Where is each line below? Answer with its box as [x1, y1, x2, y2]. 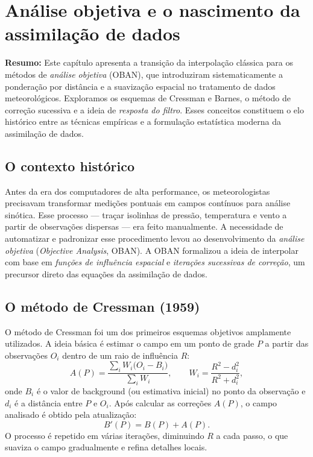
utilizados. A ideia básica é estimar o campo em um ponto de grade [5, 337, 255, 350]
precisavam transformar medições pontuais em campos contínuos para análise [5, 197, 291, 209]
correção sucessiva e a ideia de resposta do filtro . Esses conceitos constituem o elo [5, 103, 304, 116]
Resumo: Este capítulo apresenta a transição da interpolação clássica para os [5, 56, 293, 69]
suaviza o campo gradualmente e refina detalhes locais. [5, 441, 207, 453]
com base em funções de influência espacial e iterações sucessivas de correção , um [5, 256, 305, 268]
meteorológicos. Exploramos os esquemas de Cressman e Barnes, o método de [5, 92, 291, 104]
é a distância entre [14, 396, 83, 409]
